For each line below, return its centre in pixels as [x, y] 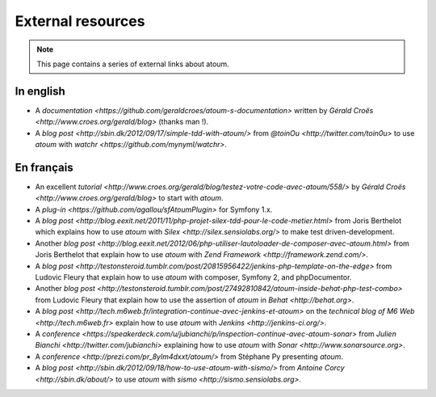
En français [44, 167]
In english [40, 91]
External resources [80, 21]
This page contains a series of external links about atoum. [133, 64]
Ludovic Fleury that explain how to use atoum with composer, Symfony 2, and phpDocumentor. [193, 277]
